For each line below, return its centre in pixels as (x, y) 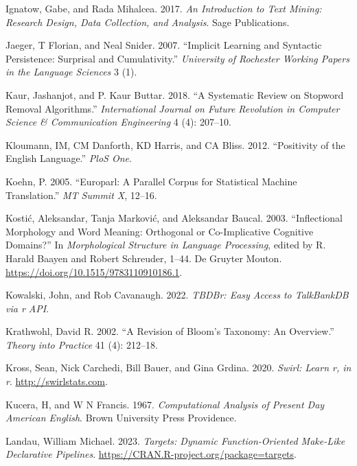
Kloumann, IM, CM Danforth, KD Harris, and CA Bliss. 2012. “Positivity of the (175, 144)
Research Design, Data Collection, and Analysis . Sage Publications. (148, 22)
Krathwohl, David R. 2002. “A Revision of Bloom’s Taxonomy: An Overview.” (170, 331)
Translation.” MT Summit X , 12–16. (81, 195)
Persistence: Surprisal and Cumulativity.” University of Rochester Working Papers (177, 58)
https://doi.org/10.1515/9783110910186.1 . (94, 271)
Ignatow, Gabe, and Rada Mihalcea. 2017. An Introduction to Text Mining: (164, 8)
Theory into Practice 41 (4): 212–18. (82, 344)
